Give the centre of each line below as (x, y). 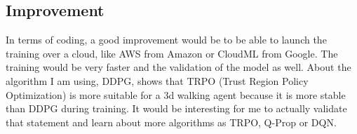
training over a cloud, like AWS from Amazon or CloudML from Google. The (172, 53)
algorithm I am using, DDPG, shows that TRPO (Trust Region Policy (157, 80)
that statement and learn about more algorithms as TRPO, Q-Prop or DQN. (171, 122)
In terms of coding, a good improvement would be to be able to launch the (166, 40)
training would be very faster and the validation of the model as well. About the (178, 67)
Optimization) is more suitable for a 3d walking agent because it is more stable (176, 94)
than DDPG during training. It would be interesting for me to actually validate (176, 108)
